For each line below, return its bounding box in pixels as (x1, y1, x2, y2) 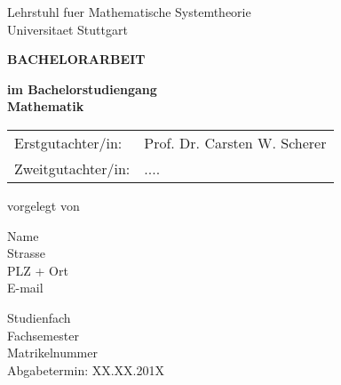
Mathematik (7, 97, 84, 116)
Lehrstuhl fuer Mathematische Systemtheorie (7, 3, 251, 20)
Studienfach (7, 308, 71, 326)
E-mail (7, 278, 44, 297)
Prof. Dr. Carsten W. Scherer (144, 132, 327, 153)
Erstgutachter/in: (14, 132, 123, 153)
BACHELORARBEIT (7, 50, 146, 68)
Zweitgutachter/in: (14, 157, 131, 179)
